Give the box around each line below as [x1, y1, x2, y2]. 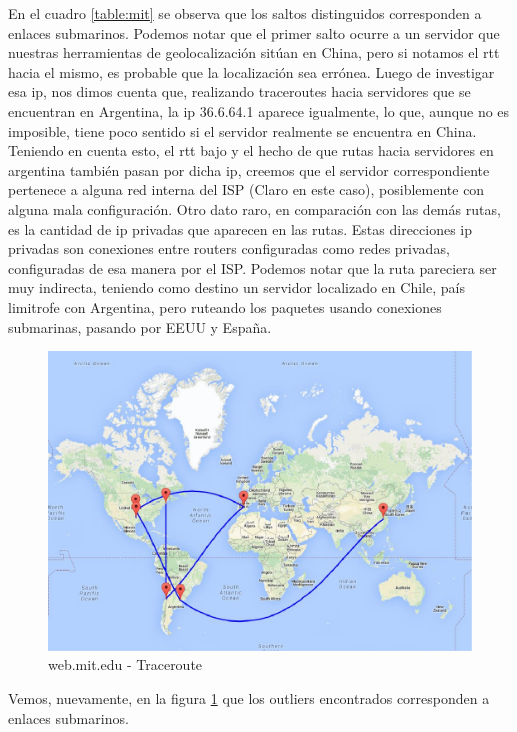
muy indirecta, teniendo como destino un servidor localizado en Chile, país [8, 277, 465, 298]
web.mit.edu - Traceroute [48, 654, 203, 675]
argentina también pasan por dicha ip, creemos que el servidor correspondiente [8, 159, 490, 180]
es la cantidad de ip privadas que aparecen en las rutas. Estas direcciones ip [8, 218, 473, 239]
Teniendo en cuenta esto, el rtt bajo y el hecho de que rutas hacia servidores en [8, 140, 494, 161]
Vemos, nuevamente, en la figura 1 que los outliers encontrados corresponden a [8, 688, 490, 709]
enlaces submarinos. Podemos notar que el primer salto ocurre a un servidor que [8, 22, 500, 43]
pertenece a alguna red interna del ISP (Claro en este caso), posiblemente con [8, 179, 485, 200]
